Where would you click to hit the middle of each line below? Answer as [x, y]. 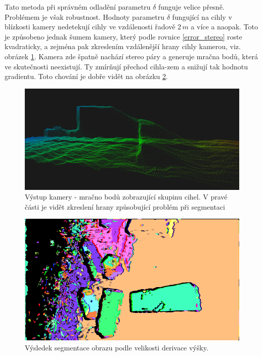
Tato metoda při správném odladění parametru [78, 7]
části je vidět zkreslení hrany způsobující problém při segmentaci [125, 206]
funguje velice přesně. [191, 7]
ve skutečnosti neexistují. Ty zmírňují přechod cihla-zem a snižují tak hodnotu [126, 66]
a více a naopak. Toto [224, 27]
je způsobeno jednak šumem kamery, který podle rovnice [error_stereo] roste [123, 36]
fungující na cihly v [202, 16]
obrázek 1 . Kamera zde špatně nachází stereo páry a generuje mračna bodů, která [131, 56]
